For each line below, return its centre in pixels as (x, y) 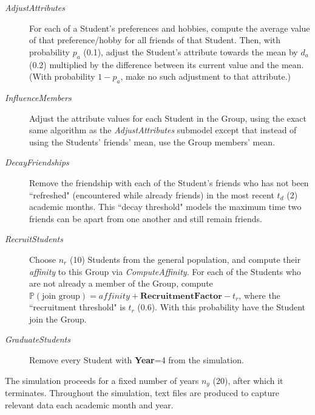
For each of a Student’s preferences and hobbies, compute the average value (170, 28)
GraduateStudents (38, 339)
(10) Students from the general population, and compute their (185, 259)
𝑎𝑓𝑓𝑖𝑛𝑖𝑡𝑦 (114, 296)
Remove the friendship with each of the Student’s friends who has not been (169, 182)
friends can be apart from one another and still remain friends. (146, 218)
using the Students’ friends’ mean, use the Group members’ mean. (152, 141)
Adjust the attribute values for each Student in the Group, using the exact (168, 118)
